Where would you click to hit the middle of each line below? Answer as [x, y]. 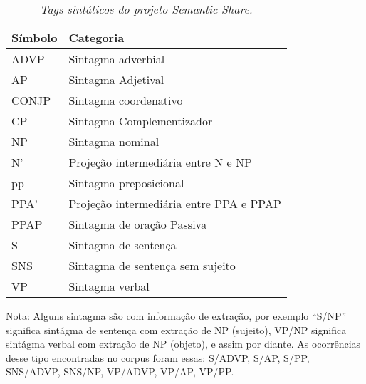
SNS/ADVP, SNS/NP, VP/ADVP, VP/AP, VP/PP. [120, 372]
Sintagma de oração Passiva [138, 224]
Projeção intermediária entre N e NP [160, 162]
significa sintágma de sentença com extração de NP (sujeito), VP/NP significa [176, 329]
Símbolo [35, 37]
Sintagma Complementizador [141, 121]
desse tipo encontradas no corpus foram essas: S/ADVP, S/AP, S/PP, [158, 357]
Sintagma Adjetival [116, 79]
